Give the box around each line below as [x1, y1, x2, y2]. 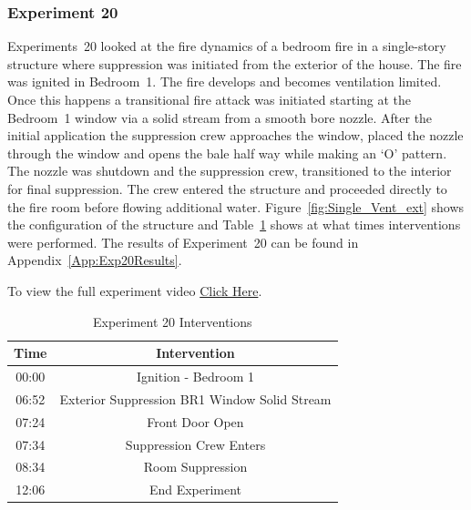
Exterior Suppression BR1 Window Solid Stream [59, 389, 332, 408]
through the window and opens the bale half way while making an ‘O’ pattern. [7, 143, 447, 162]
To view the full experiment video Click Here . [7, 280, 262, 300]
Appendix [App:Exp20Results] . [7, 250, 182, 270]
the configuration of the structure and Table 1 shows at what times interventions [7, 215, 461, 234]
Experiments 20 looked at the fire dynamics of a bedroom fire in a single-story [7, 36, 446, 56]
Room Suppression [143, 457, 248, 476]
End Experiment [148, 480, 242, 499]
